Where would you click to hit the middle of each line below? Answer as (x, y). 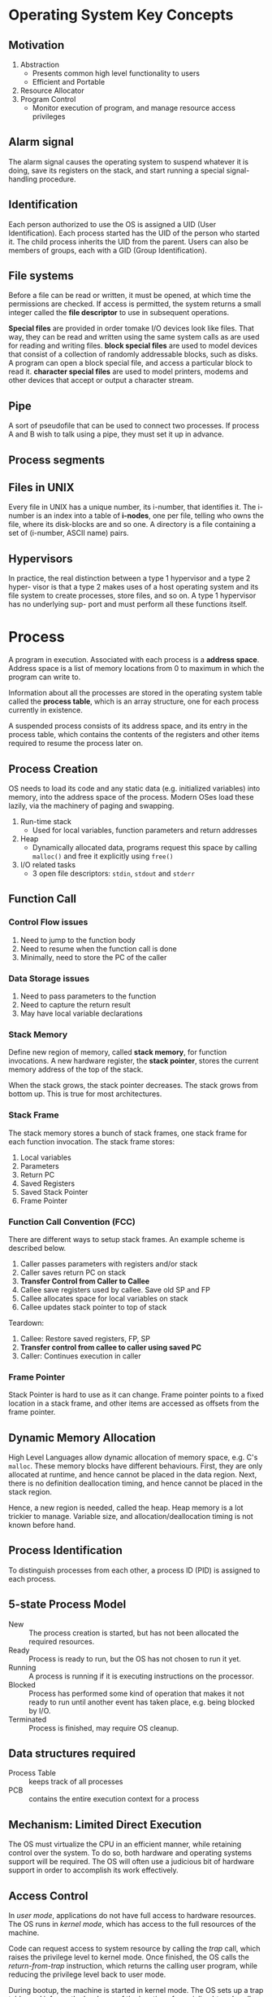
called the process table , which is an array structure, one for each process (134, 701)
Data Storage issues (49, 978)
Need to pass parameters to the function (88, 996)
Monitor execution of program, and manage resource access (134, 108)
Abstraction (39, 64)
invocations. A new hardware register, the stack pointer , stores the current (134, 1061)
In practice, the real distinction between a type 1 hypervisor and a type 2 (130, 578)
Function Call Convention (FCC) (72, 1222)
